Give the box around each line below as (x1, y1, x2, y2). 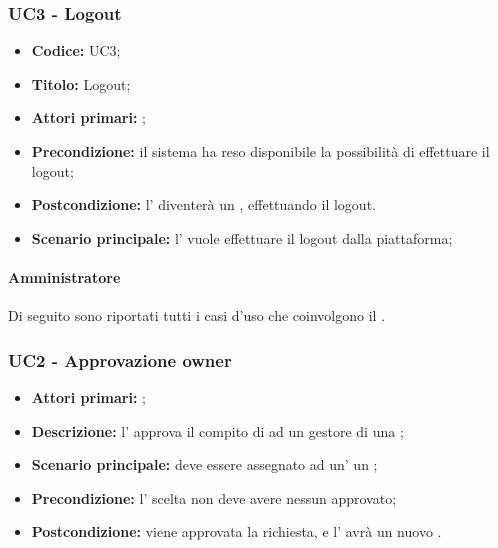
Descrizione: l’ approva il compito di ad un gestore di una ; (31, 420, 404, 441)
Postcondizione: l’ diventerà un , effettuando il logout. (31, 194, 376, 215)
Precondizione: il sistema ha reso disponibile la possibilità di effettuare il (31, 141, 490, 161)
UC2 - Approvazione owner (8, 347, 232, 372)
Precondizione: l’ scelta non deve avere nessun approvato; (31, 487, 397, 508)
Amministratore (8, 266, 121, 287)
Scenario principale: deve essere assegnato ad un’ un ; (31, 454, 378, 475)
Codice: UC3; (31, 40, 121, 61)
